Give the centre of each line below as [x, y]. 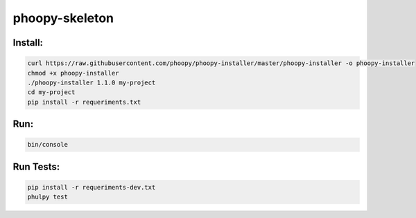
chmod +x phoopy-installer [73, 73]
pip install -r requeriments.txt [84, 102]
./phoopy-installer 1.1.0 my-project [92, 82]
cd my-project [51, 92]
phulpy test [48, 197]
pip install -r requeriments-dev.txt [92, 187]
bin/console [48, 145]
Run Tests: [36, 166]
